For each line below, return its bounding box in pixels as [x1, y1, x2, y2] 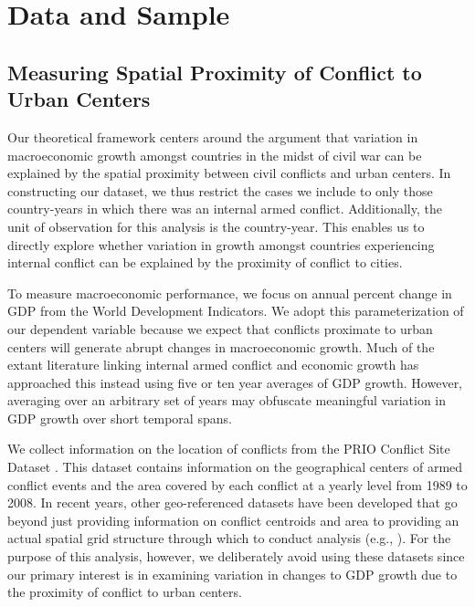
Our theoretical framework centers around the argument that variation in [7, 127, 418, 146]
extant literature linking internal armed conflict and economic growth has [7, 355, 419, 374]
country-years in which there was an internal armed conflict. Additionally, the [7, 199, 442, 218]
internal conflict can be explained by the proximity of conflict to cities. [7, 253, 403, 272]
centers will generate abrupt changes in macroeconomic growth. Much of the [7, 337, 435, 356]
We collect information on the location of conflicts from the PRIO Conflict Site [7, 439, 450, 458]
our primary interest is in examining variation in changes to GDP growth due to [7, 564, 458, 583]
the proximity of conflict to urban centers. [7, 582, 242, 602]
